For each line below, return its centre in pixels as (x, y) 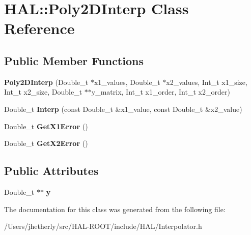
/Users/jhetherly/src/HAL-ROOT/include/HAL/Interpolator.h (103, 226)
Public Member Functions (74, 60)
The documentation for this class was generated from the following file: (115, 209)
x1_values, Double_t (127, 82)
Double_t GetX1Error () (46, 126)
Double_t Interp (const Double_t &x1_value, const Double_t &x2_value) (123, 109)
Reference (39, 28)
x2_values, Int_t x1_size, (207, 82)
